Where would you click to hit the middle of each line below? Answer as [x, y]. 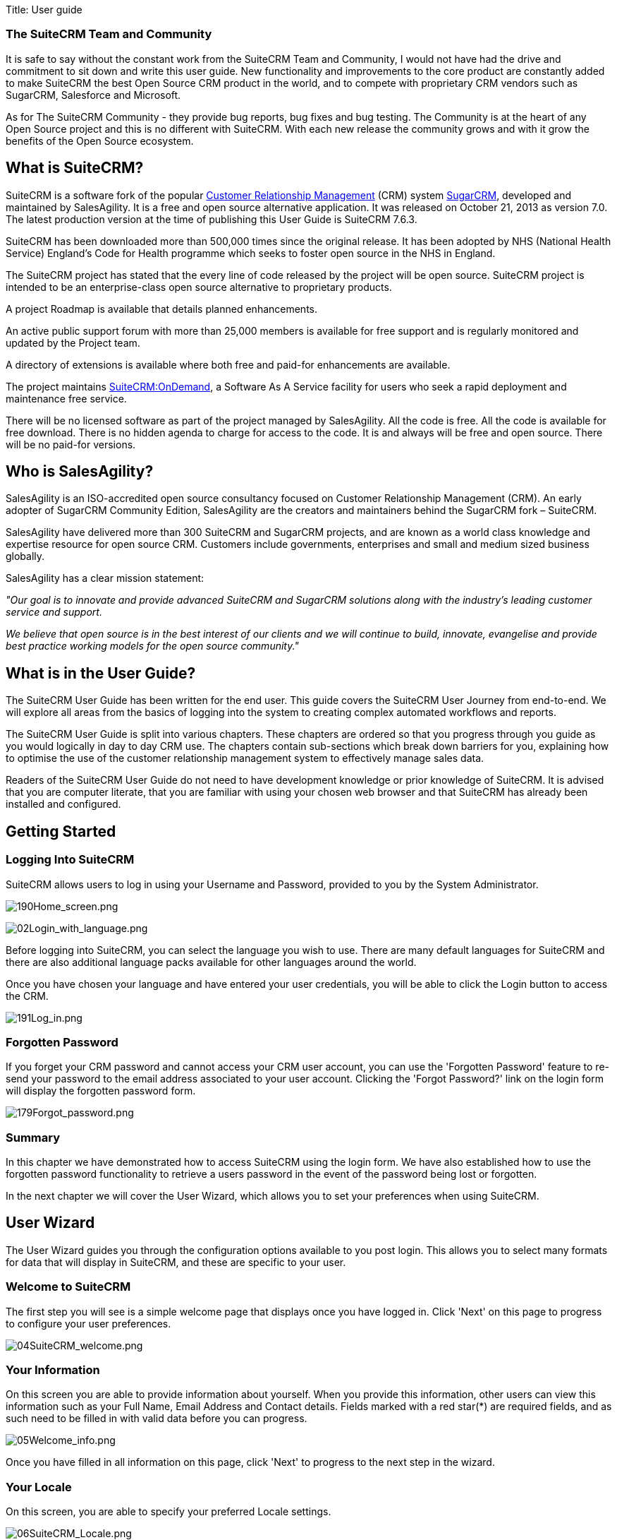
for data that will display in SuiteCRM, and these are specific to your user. [176, 1262]
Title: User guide [44, 10]
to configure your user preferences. [88, 1323]
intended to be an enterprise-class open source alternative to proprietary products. [199, 287]
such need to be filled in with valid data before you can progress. [157, 1419]
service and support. [54, 612]
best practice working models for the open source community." [152, 646]
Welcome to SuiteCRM [68, 1287]
